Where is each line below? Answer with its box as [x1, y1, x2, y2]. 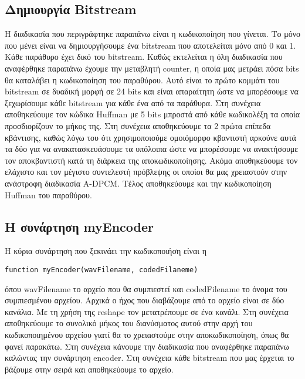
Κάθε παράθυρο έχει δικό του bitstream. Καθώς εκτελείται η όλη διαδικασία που [5, 50, 283, 63]
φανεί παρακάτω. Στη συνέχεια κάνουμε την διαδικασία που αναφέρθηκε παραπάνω [5, 340, 289, 352]
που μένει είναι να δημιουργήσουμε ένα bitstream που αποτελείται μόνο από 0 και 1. [5, 39, 296, 51]
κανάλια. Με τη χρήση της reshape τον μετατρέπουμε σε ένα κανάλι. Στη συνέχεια [5, 305, 289, 317]
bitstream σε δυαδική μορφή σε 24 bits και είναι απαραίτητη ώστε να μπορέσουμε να [5, 85, 299, 97]
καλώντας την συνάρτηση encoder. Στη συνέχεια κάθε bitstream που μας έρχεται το [5, 351, 294, 364]
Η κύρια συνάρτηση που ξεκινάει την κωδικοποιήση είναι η [5, 245, 207, 257]
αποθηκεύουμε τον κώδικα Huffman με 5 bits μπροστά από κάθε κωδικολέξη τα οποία [5, 108, 300, 120]
